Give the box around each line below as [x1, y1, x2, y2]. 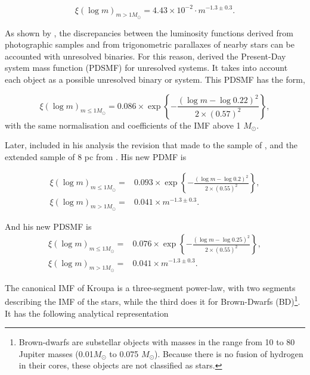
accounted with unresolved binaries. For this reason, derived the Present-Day [5, 49, 286, 62]
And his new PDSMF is [5, 220, 92, 232]
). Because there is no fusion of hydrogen [154, 347, 303, 360]
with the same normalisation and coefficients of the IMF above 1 [5, 118, 241, 131]
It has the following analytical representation [5, 307, 169, 319]
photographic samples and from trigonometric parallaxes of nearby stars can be [5, 38, 295, 51]
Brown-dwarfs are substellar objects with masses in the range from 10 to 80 [18, 336, 295, 348]
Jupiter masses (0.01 [18, 347, 94, 360]
